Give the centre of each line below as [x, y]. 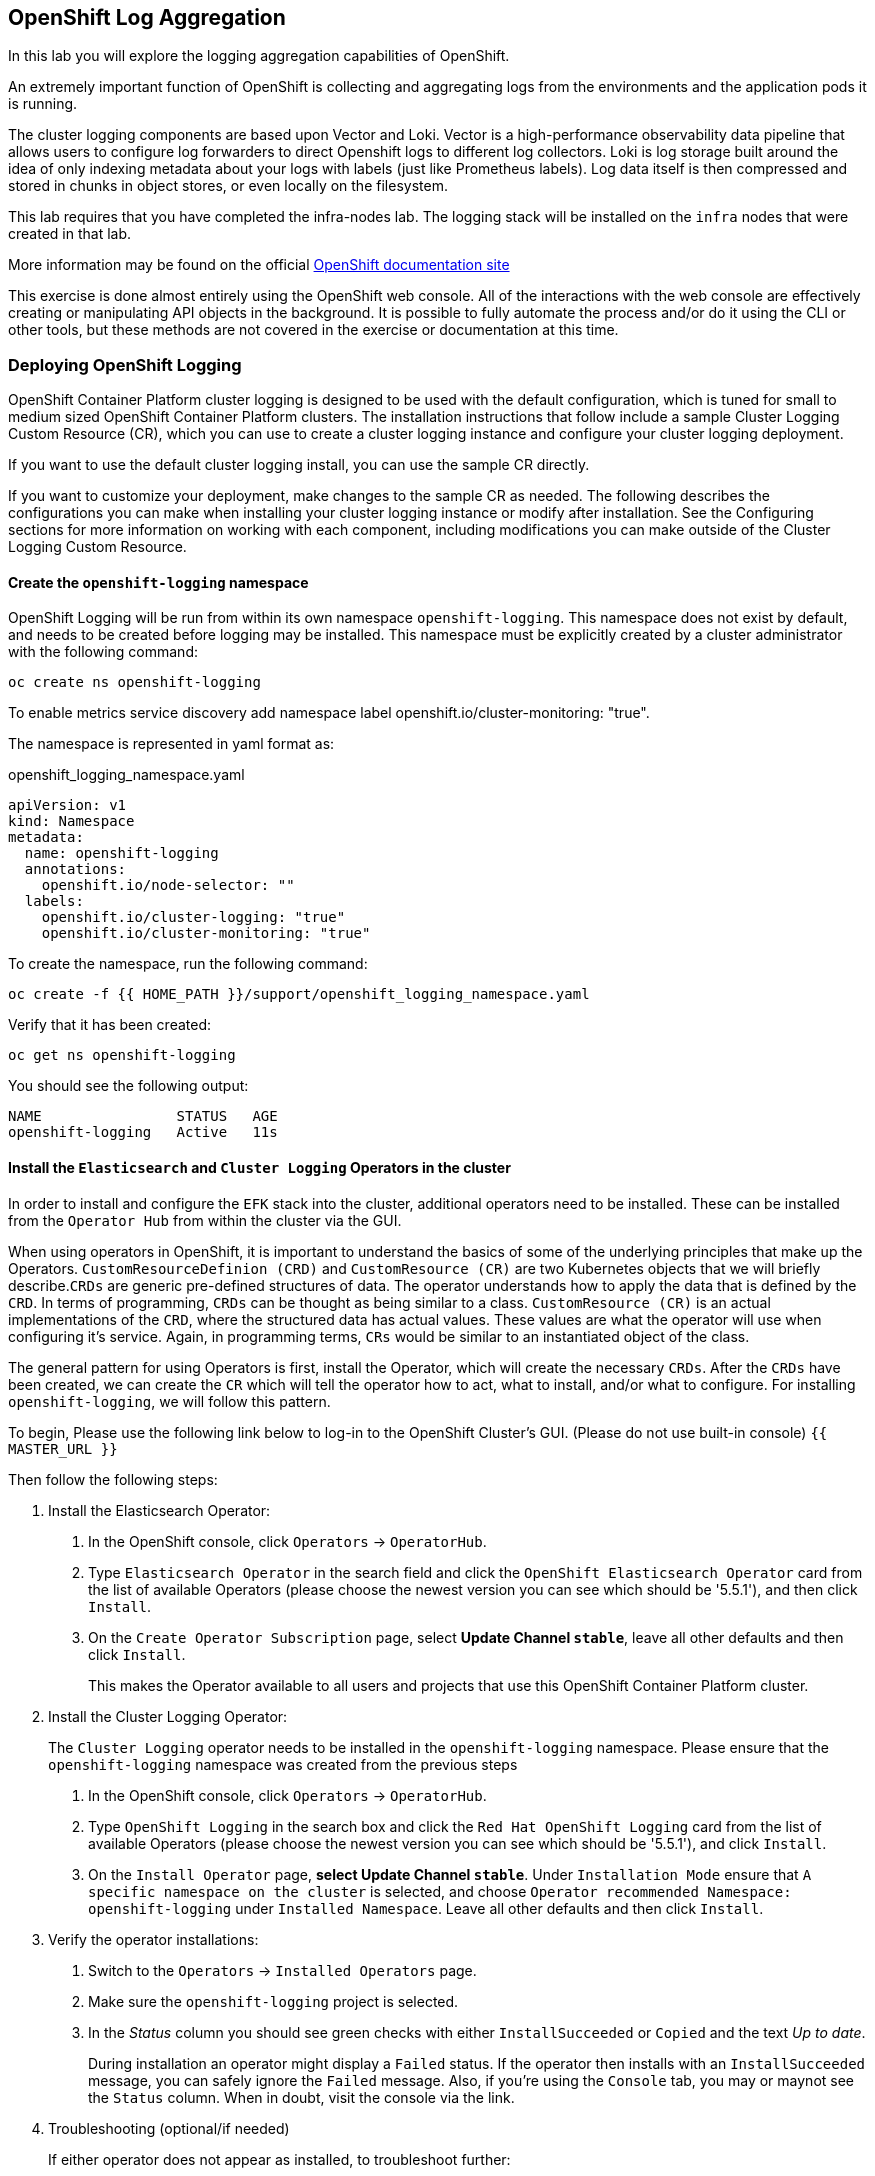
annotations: [75, 869]
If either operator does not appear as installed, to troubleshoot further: [279, 2159]
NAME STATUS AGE [143, 1116]
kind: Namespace [71, 821]
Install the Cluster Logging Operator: [168, 1716]
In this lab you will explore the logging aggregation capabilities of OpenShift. [259, 56]
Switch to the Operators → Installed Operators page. [282, 1970]
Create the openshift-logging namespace [158, 582]
